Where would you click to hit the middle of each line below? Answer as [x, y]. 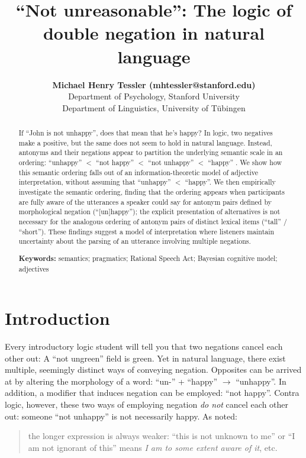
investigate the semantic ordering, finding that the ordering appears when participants [152, 192]
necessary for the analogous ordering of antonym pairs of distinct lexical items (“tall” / [153, 221]
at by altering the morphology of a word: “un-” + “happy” [111, 381]
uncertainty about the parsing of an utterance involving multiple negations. [135, 241]
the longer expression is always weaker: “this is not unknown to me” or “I [162, 436]
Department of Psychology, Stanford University [154, 96]
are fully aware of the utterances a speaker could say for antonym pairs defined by [145, 201]
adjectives [34, 268]
